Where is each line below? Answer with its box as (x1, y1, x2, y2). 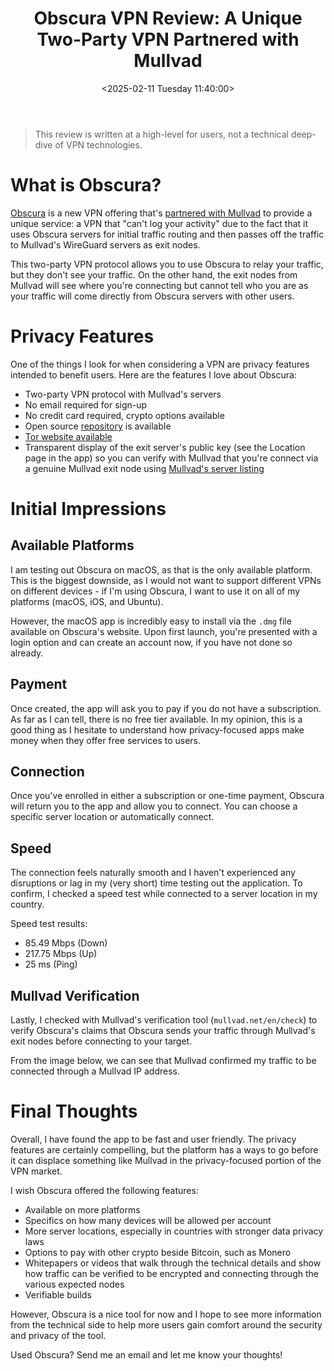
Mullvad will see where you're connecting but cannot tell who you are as (10, 279, 309, 291)
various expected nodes (24, 1278, 125, 1290)
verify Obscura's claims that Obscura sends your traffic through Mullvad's (10, 1025, 316, 1037)
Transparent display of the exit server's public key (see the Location (24, 441, 306, 453)
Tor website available (24, 430, 113, 442)
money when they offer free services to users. (10, 734, 202, 746)
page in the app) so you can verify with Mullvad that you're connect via (24, 452, 319, 464)
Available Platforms (10, 537, 135, 554)
